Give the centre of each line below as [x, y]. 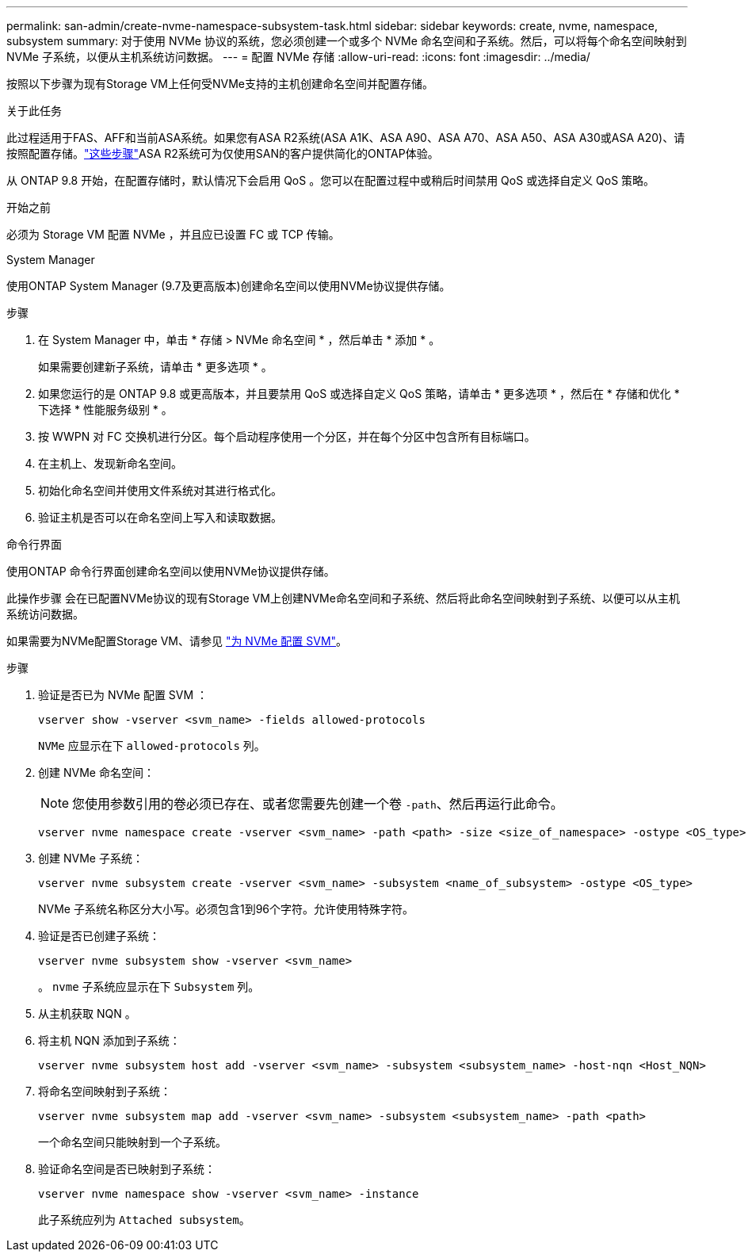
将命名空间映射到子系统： [105, 1091]
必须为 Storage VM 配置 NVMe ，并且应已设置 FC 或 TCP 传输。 [173, 234]
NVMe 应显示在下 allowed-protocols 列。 [152, 746]
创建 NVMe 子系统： [91, 858]
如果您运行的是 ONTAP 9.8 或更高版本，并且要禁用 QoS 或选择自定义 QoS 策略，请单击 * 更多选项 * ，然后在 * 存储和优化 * [359, 394]
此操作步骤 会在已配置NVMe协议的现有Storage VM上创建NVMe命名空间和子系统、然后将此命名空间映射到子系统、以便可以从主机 [343, 598]
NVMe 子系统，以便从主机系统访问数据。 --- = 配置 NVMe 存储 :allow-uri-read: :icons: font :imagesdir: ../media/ [298, 57]
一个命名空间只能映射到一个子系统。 [132, 1142]
